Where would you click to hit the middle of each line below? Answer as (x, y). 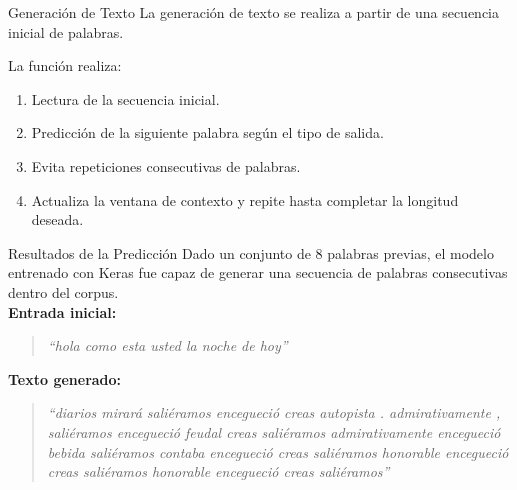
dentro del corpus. (63, 291)
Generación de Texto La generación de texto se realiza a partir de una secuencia (253, 12)
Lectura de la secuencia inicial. (125, 98)
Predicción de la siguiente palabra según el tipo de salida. (207, 132)
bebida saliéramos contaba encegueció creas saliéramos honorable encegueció (278, 451)
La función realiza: (65, 65)
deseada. (57, 219)
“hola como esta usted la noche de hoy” (167, 345)
